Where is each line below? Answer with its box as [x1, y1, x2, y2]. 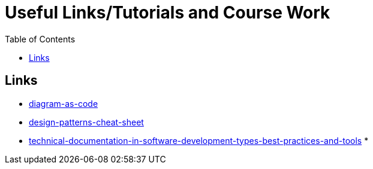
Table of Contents [5, 33, 76, 44]
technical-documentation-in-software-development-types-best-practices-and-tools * [29, 135, 369, 146]
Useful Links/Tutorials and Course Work [5, 2, 330, 23]
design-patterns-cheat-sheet [29, 116, 144, 127]
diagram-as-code [29, 98, 98, 109]
